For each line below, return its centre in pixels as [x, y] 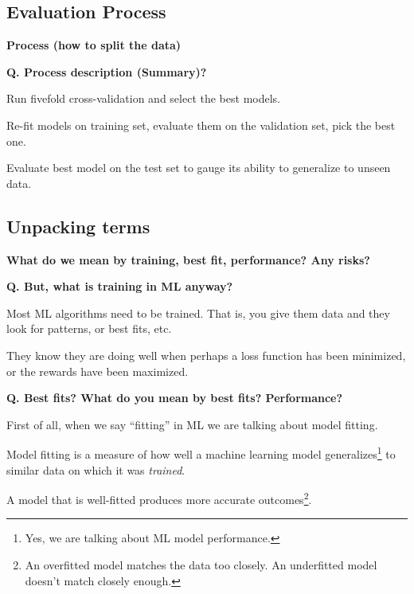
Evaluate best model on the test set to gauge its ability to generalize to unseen [199, 168]
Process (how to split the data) [94, 45]
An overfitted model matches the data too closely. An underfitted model [201, 565]
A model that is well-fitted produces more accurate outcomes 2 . [159, 498]
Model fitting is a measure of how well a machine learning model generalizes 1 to [201, 453]
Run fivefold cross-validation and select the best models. [143, 98]
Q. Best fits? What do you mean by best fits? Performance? [175, 398]
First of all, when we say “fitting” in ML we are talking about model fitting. [192, 424]
